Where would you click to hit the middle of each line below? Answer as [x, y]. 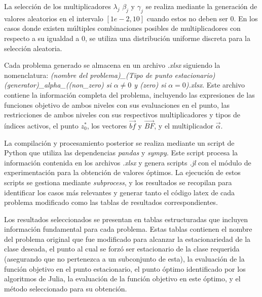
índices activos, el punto [41, 125]
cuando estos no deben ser [187, 18]
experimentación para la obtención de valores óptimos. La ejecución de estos [122, 172]
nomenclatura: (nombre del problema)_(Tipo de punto [88, 75]
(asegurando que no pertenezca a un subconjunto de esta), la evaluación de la [124, 259]
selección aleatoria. [33, 48]
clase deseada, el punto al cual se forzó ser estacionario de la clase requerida [122, 249]
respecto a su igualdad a [42, 38]
